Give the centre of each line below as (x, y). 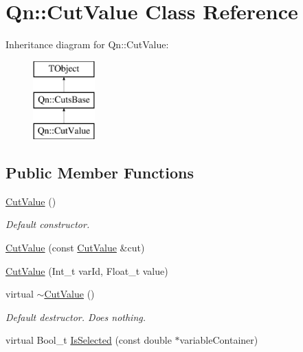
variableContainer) (219, 340)
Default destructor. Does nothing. (76, 317)
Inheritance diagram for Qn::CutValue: (87, 44)
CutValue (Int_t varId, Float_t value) (87, 270)
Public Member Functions (100, 173)
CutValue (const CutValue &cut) (75, 248)
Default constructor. (48, 224)
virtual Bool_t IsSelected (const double (89, 340)
